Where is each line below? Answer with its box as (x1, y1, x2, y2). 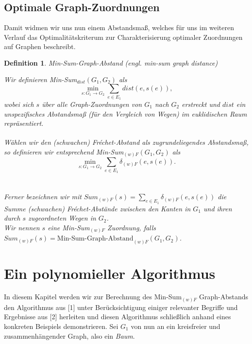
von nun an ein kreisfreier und (131, 321, 220, 331)
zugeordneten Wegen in (28, 213, 96, 223)
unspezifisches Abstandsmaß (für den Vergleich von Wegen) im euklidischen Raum (4, 108, 247, 119)
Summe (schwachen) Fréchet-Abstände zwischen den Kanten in (4, 203, 191, 213)
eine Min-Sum (48, 222, 90, 232)
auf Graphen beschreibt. (4, 41, 76, 52)
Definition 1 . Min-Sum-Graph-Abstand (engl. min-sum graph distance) (4, 57, 218, 68)
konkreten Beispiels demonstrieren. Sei (4, 321, 118, 331)
